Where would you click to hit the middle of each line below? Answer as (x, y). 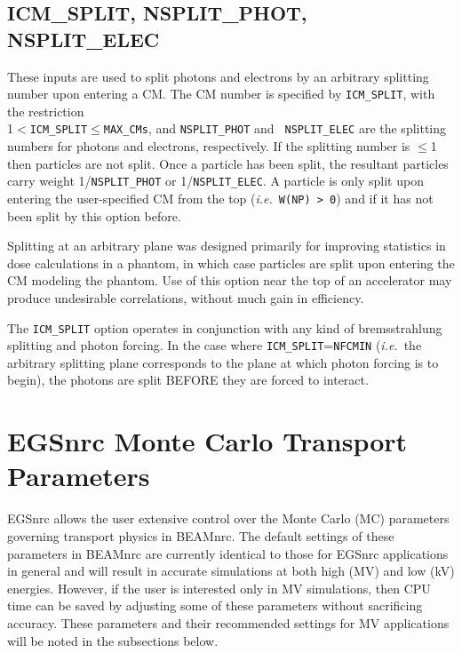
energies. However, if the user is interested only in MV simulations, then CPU (219, 588)
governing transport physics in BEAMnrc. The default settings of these (201, 535)
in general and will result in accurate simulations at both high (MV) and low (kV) (231, 571)
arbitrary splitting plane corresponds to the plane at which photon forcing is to (223, 362)
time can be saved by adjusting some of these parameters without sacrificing (215, 605)
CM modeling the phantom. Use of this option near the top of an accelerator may (230, 280)
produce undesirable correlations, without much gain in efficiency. (186, 297)
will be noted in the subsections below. (113, 640)
